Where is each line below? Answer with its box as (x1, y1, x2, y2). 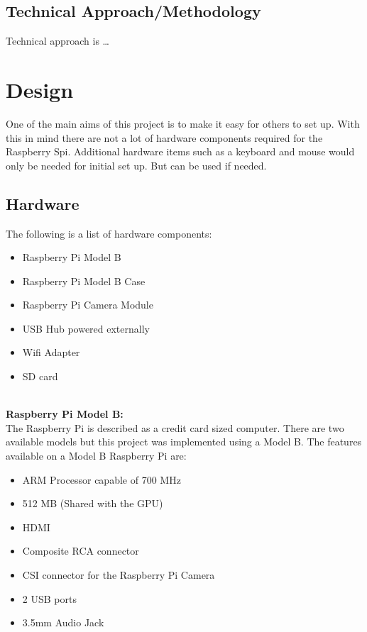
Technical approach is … (6, 33, 109, 48)
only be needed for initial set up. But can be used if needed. (6, 157, 267, 172)
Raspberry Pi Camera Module (22, 297, 153, 312)
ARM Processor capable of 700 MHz (22, 472, 181, 487)
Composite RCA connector (22, 543, 139, 558)
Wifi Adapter (22, 345, 80, 360)
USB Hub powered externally (22, 321, 150, 336)
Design (6, 74, 74, 104)
